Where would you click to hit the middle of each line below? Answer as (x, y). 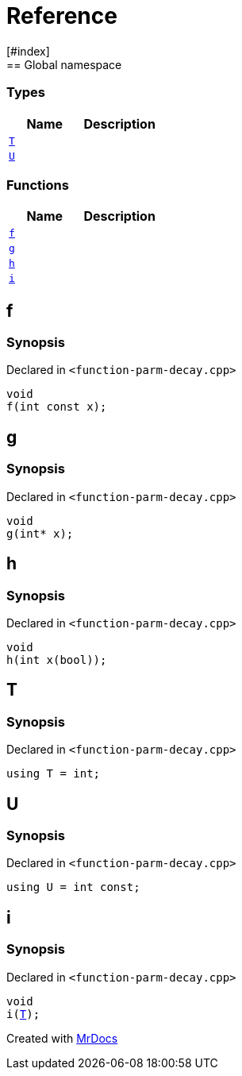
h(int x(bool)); (57, 659)
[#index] (28, 51)
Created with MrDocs (62, 1038)
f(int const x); (57, 407)
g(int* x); (40, 533)
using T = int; (54, 774)
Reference (62, 16)
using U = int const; (73, 887)
